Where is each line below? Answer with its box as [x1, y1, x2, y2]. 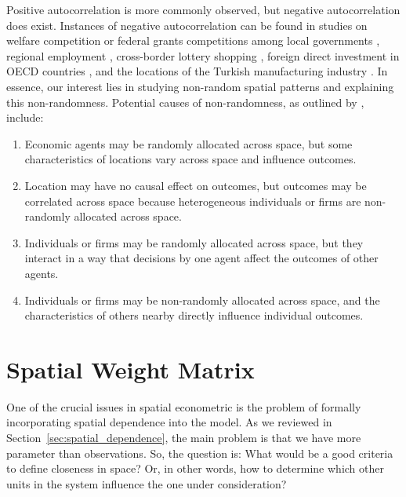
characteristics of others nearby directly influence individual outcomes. [24, 307, 364, 323]
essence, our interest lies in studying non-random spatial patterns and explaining [6, 78, 394, 94]
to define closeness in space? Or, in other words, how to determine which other [6, 460, 384, 477]
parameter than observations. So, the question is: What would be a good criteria [6, 444, 393, 461]
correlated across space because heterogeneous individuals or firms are [24, 192, 361, 209]
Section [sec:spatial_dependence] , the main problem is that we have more [6, 429, 361, 445]
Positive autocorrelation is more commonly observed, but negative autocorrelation [6, 2, 401, 17]
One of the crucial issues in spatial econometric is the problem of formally [6, 398, 361, 415]
